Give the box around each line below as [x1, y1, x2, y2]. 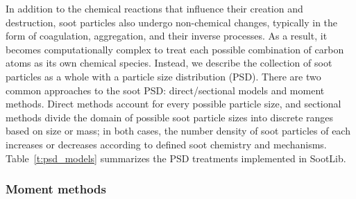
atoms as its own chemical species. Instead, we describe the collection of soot [6, 55, 332, 70]
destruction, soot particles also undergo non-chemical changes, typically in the [6, 15, 338, 29]
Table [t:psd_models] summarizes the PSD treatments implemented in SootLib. [6, 150, 346, 165]
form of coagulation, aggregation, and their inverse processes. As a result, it [6, 28, 328, 43]
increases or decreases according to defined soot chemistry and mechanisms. [6, 137, 327, 151]
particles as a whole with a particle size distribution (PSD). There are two [6, 69, 321, 83]
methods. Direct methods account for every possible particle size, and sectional [6, 96, 341, 111]
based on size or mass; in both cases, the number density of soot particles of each [6, 123, 350, 138]
